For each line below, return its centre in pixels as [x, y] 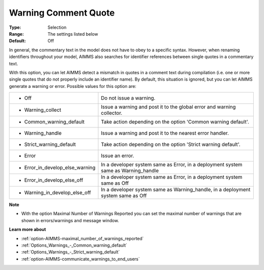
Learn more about [28, 229]
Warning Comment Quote [62, 13]
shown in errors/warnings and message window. [70, 220]
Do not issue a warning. [128, 98]
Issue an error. [118, 156]
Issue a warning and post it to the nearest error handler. [165, 133]
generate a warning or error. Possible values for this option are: [73, 86]
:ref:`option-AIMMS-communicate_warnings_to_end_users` [81, 259]
